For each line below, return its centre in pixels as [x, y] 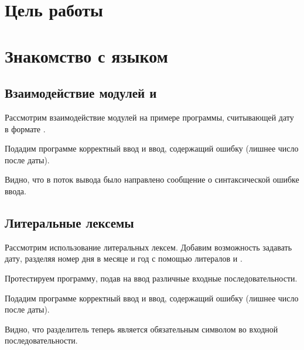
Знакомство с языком [86, 55]
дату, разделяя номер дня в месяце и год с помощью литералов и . [124, 258]
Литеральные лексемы [69, 222]
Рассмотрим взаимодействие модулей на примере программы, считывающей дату [149, 117]
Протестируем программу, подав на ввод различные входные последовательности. [151, 278]
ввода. [16, 191]
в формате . [25, 128]
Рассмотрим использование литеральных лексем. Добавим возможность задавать [148, 247]
